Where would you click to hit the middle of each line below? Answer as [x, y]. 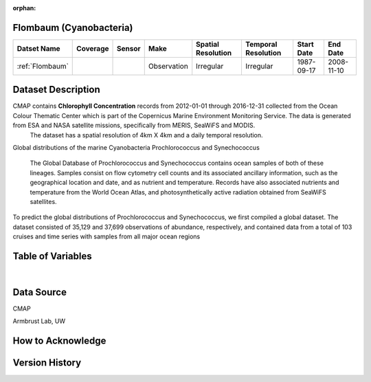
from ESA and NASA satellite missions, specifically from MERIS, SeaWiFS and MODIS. [134, 125]
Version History [47, 363]
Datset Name [39, 48]
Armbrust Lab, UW [39, 321]
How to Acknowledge [59, 341]
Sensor [129, 48]
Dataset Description [56, 90]
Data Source [40, 292]
